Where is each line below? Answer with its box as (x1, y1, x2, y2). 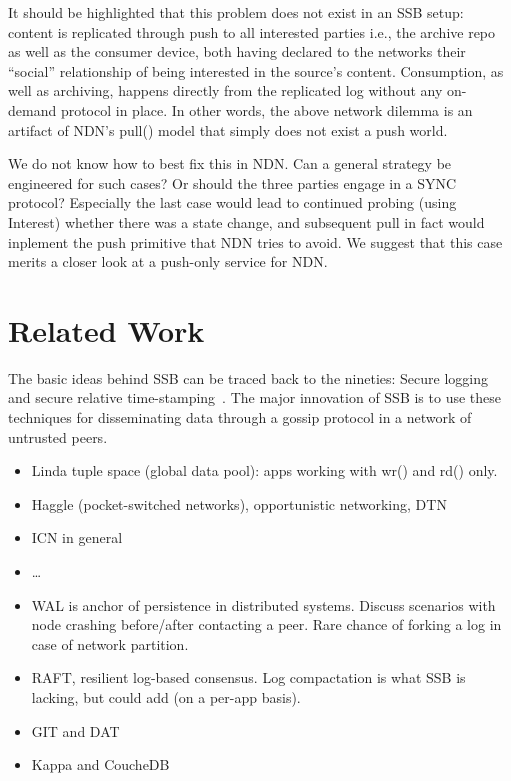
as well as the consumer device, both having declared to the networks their (8, 41, 466, 62)
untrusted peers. (8, 426, 108, 447)
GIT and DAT (31, 720, 120, 741)
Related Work (8, 309, 205, 350)
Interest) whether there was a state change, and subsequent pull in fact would (8, 211, 485, 232)
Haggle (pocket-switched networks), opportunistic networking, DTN (31, 493, 447, 514)
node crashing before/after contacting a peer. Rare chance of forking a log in (31, 614, 502, 635)
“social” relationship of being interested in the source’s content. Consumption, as (8, 60, 504, 81)
